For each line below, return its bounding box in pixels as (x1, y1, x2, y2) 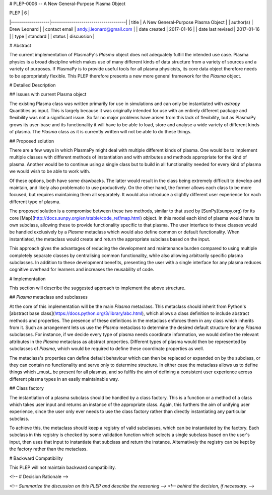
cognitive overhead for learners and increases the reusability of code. (9, 267, 155, 273)
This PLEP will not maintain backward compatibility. (9, 464, 116, 470)
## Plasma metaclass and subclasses (9, 294, 88, 300)
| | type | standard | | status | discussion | (9, 33, 95, 39)
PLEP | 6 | (9, 10, 30, 16)
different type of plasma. (9, 199, 60, 205)
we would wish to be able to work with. (9, 169, 91, 175)
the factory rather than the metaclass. (9, 446, 88, 452)
